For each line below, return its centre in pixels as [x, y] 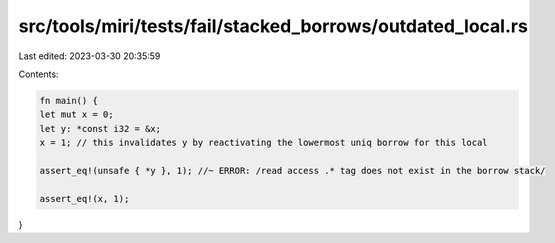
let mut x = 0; [76, 114]
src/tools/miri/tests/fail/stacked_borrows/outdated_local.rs [273, 26]
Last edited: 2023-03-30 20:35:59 [89, 56]
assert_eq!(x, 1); [84, 198]
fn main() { [69, 100]
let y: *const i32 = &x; [100, 128]
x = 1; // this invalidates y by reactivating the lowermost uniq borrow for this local [264, 143]
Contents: [38, 74]
